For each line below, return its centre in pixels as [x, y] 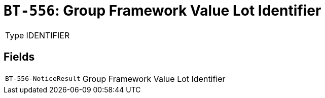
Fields [19, 57]
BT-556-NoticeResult [43, 79]
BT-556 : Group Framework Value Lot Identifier [162, 11]
